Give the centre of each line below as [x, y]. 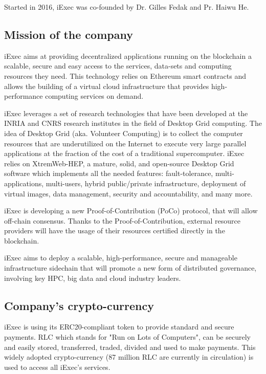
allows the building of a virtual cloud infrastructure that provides [107, 86]
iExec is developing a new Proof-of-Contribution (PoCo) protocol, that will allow [131, 211]
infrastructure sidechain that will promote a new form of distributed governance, [130, 268]
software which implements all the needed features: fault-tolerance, [109, 173]
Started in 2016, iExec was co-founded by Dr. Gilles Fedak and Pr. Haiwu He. [127, 7]
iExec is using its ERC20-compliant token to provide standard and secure [119, 327]
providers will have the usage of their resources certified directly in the [115, 230]
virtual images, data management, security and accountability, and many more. [128, 193]
